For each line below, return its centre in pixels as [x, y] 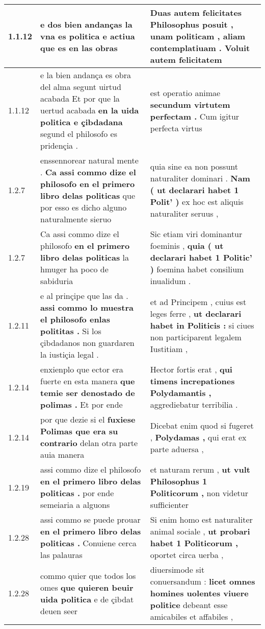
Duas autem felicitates [196, 13]
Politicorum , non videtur [199, 493]
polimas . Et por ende [82, 404]
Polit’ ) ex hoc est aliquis [197, 201]
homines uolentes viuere [199, 593]
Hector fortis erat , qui [191, 369]
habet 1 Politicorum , [194, 543]
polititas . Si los [71, 331]
